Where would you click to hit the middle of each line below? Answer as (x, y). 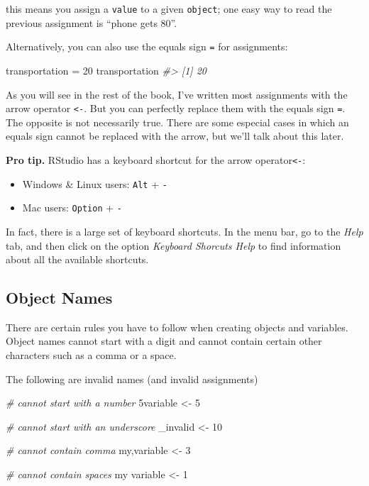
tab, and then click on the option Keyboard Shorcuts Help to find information (174, 245)
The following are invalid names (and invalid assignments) (132, 379)
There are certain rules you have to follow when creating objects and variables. (177, 327)
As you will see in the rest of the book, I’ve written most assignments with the (177, 94)
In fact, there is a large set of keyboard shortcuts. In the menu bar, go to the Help (184, 231)
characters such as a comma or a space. (91, 355)
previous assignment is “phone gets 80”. (92, 22)
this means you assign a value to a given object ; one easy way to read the (169, 9)
